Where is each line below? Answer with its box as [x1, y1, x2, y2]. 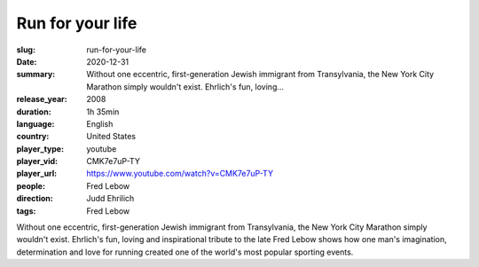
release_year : [16, 94, 68, 105]
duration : [16, 106, 52, 117]
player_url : [16, 169, 58, 179]
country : [16, 131, 50, 142]
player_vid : [16, 156, 58, 167]
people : [16, 180, 46, 191]
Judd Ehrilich [86, 193, 135, 204]
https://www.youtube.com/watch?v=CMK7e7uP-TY [86, 169, 274, 179]
